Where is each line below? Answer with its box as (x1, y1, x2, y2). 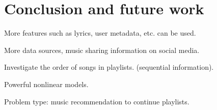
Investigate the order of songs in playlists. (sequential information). (4, 62, 214, 72)
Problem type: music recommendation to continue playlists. (4, 96, 189, 106)
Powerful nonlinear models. (4, 78, 89, 89)
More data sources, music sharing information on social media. (4, 44, 200, 55)
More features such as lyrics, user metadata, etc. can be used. (4, 28, 196, 38)
